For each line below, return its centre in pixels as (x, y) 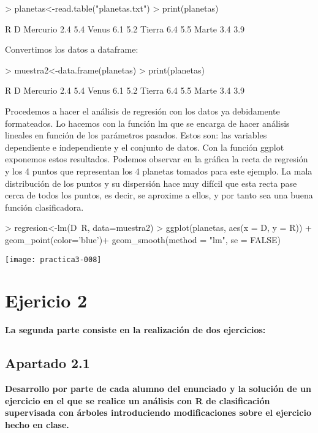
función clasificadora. (44, 207)
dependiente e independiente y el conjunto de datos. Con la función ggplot (145, 147)
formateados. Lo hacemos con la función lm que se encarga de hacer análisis (147, 123)
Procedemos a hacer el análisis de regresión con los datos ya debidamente (142, 111)
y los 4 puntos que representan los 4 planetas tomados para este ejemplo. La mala (159, 171)
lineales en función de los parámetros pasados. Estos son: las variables (136, 135)
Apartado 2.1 (47, 363)
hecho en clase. (37, 424)
